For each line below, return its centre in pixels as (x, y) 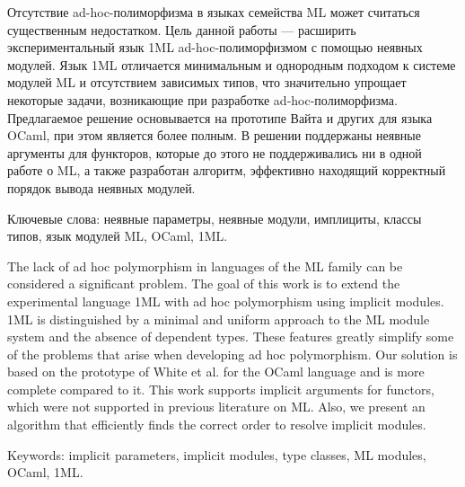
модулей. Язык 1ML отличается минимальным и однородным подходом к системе (232, 64)
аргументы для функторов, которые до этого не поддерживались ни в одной (215, 152)
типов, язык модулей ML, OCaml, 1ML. (118, 236)
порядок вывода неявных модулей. (101, 187)
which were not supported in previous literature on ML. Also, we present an (216, 407)
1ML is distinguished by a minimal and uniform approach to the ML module (219, 319)
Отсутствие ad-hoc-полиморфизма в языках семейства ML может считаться (214, 12)
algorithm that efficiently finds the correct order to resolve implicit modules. (217, 425)
